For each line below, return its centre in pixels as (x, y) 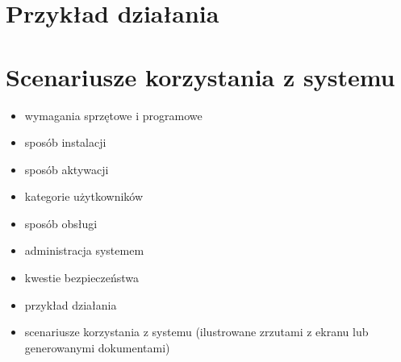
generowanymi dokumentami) (97, 347)
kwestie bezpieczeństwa (82, 278)
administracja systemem (84, 250)
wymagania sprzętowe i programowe (113, 115)
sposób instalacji (65, 142)
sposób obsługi (61, 223)
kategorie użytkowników (84, 196)
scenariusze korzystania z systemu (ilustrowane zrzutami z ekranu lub (196, 332)
